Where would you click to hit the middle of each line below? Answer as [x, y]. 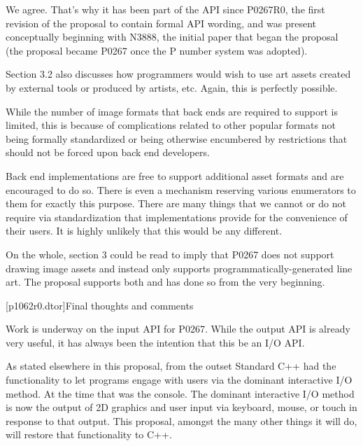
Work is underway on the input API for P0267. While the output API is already [178, 329]
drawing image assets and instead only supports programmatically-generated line [179, 268]
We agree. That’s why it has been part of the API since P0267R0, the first [165, 9]
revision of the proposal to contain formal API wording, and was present [161, 23]
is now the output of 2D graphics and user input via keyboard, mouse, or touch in [181, 407]
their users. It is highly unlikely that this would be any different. [144, 231]
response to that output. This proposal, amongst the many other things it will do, [181, 420]
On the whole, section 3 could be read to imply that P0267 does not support [170, 254]
